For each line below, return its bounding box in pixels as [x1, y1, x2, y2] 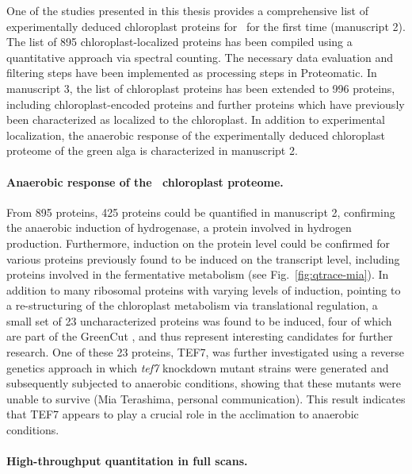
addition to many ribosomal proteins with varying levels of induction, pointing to [6, 281, 401, 298]
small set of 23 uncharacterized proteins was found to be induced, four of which [6, 312, 392, 329]
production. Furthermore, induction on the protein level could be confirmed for [6, 234, 390, 251]
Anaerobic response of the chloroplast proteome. [6, 173, 284, 190]
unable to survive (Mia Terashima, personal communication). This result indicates [6, 390, 406, 407]
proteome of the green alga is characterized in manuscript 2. [6, 142, 298, 159]
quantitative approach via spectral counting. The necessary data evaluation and [6, 48, 394, 65]
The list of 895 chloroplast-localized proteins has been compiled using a [6, 33, 353, 50]
